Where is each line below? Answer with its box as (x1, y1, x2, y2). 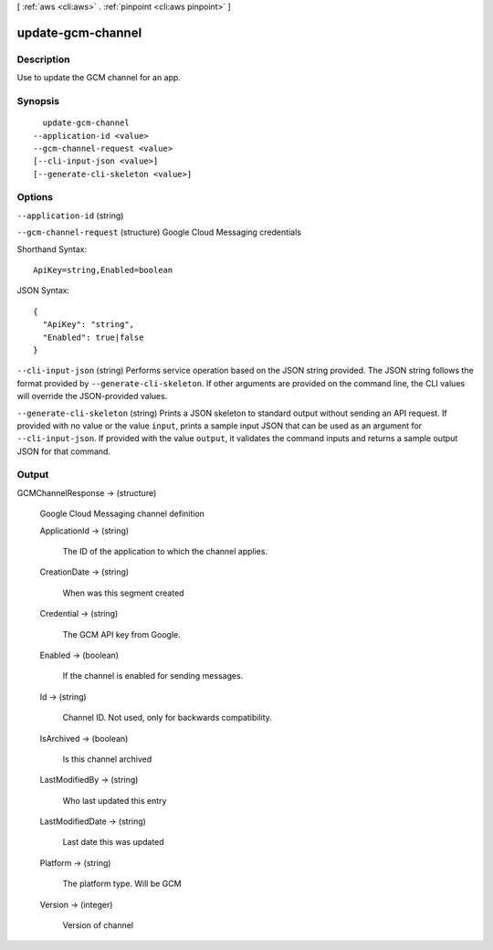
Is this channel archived (62, 754, 152, 765)
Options (16, 191, 54, 204)
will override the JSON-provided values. (16, 391, 168, 402)
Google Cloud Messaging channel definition (39, 508, 205, 520)
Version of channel (62, 920, 134, 931)
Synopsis (16, 94, 59, 107)
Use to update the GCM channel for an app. (16, 72, 182, 83)
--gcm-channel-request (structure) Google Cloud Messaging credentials (16, 227, 301, 237)
